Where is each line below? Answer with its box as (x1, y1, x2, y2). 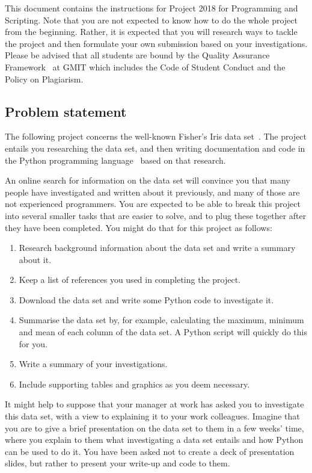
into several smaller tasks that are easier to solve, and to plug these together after (5, 209, 307, 221)
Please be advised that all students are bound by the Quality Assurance (5, 49, 270, 61)
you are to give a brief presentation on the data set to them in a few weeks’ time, (5, 421, 304, 434)
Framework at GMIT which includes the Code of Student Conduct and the (5, 60, 286, 73)
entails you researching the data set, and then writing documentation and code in (5, 141, 305, 154)
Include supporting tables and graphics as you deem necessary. (19, 377, 250, 390)
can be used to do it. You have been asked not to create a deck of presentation (5, 445, 295, 457)
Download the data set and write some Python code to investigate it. (19, 293, 274, 306)
